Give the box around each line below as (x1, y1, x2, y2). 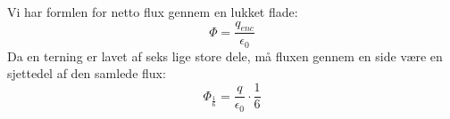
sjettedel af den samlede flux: (7, 64, 166, 83)
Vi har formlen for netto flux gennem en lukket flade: (7, 3, 298, 20)
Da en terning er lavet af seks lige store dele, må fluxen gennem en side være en (7, 46, 443, 65)
